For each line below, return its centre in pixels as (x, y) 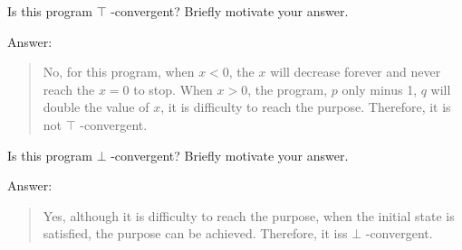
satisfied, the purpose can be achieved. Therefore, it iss (195, 233)
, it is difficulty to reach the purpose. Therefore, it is (306, 107)
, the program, (288, 89)
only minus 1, (380, 89)
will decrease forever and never (356, 72)
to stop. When (173, 89)
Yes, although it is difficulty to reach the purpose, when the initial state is (249, 215)
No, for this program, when (119, 72)
